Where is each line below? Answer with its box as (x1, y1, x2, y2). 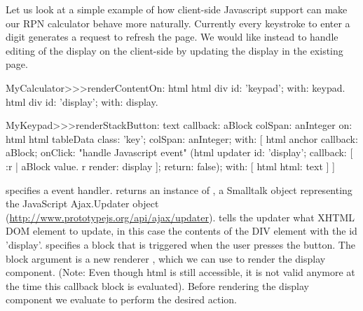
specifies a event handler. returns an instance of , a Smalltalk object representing (6, 182, 352, 197)
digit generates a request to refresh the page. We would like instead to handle (6, 29, 338, 44)
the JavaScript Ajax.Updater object (6, 196, 159, 211)
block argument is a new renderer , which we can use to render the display (6, 251, 326, 265)
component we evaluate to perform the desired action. (6, 292, 237, 307)
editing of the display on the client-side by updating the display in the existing (6, 43, 343, 57)
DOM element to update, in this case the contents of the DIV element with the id (6, 223, 357, 238)
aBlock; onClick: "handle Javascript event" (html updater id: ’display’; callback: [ (6, 145, 353, 160)
